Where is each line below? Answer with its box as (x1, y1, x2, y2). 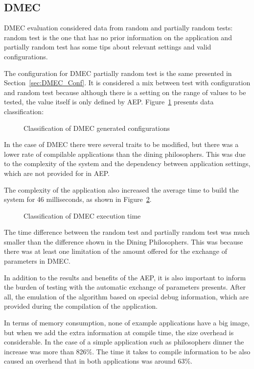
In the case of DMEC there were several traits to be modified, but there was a (4, 139, 239, 149)
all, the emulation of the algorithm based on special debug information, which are (4, 291, 249, 301)
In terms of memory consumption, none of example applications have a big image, (4, 318, 250, 328)
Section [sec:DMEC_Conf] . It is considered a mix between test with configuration (4, 77, 251, 88)
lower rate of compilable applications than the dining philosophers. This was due (4, 148, 246, 159)
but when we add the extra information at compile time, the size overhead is (4, 327, 234, 337)
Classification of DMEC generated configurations (23, 123, 170, 133)
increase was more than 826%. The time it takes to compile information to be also (4, 346, 251, 356)
